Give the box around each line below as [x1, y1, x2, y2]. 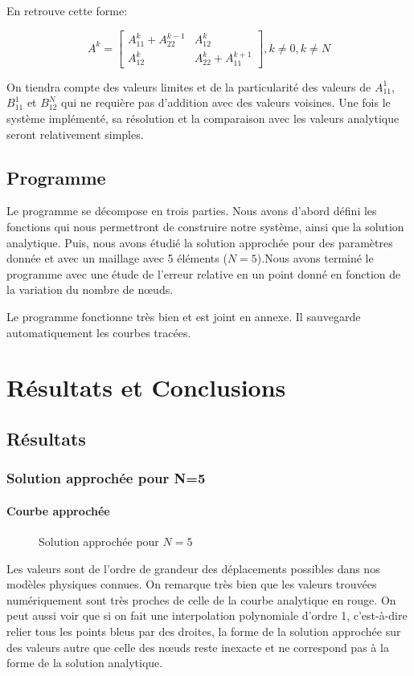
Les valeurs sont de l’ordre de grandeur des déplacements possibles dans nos [6, 560, 380, 576]
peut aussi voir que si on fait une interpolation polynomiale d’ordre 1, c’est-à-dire [6, 607, 408, 624]
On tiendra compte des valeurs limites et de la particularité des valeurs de [6, 78, 371, 95]
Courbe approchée [6, 502, 110, 519]
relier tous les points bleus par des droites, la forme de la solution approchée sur [6, 622, 401, 639]
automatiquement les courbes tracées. [6, 324, 191, 340]
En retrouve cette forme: [6, 2, 128, 18]
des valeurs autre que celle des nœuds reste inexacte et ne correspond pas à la [6, 638, 389, 655]
